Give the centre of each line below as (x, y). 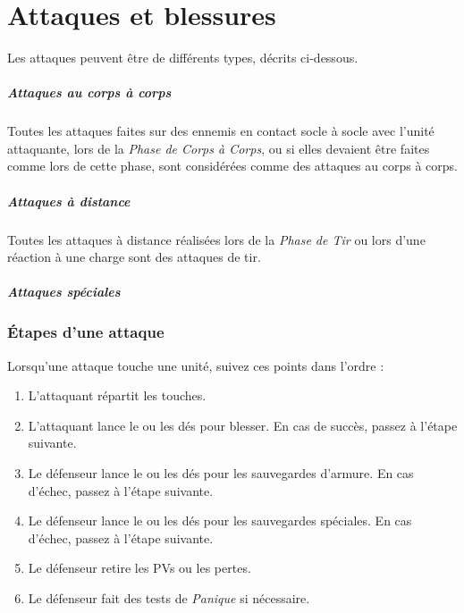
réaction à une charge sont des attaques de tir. (134, 257)
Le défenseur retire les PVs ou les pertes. (139, 568)
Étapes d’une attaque (86, 332)
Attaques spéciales (64, 292)
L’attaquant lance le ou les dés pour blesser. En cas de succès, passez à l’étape (243, 425)
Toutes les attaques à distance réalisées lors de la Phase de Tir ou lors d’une (216, 239)
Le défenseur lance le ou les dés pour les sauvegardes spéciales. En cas (220, 521)
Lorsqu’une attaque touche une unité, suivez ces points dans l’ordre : (196, 365)
